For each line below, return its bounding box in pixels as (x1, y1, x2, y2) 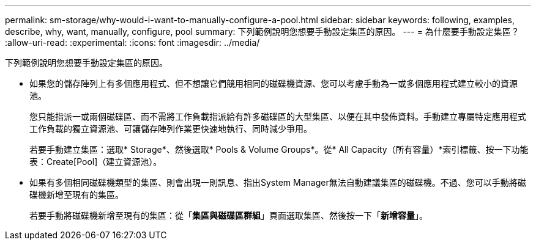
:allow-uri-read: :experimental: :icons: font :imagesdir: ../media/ (5, 37, 260, 48)
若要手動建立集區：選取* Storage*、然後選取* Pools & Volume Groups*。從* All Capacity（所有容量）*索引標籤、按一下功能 (29, 144, 529, 155)
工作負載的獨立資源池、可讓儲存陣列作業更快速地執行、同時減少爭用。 (29, 123, 312, 134)
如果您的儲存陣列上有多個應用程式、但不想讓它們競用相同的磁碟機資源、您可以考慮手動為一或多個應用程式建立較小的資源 (29, 78, 518, 89)
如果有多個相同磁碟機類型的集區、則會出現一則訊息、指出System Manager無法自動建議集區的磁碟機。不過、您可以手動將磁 (29, 177, 526, 188)
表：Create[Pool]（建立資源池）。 (29, 156, 162, 167)
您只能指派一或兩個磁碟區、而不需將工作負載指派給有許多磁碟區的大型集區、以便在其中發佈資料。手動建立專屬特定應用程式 (29, 111, 526, 122)
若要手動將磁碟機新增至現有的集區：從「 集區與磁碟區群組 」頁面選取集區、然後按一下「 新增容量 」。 (29, 210, 428, 221)
